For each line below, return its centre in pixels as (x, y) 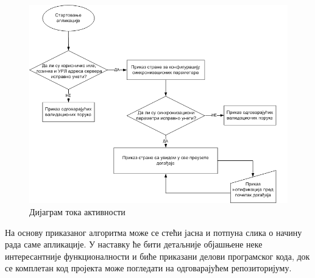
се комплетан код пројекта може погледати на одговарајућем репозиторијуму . (148, 268)
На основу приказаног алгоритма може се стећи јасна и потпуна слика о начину (154, 232)
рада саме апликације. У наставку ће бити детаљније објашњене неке (134, 244)
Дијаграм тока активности (77, 212)
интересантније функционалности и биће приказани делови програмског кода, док (157, 256)
